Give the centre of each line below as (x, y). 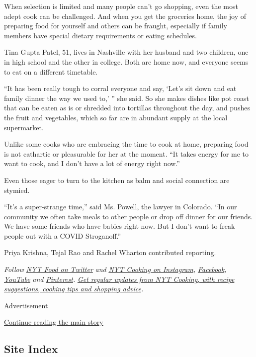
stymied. (17, 190)
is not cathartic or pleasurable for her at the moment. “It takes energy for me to (127, 153)
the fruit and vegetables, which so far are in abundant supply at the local (116, 117)
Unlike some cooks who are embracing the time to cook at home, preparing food (126, 144)
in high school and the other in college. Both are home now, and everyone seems (126, 61)
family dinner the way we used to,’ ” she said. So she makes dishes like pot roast (127, 98)
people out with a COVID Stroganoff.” (63, 235)
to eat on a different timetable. (51, 71)
